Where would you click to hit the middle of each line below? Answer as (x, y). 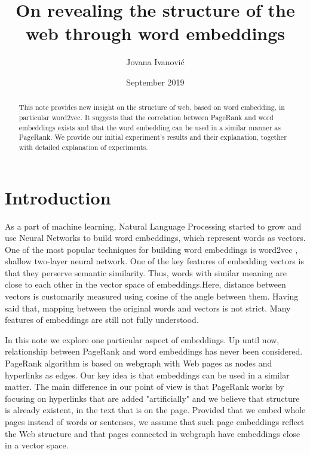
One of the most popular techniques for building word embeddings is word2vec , (151, 249)
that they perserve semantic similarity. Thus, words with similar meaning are (146, 272)
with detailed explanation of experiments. (83, 147)
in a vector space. (37, 445)
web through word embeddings (155, 33)
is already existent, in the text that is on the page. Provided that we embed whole (155, 410)
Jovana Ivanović (155, 62)
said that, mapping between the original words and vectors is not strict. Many (148, 308)
